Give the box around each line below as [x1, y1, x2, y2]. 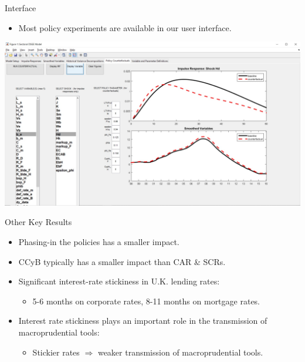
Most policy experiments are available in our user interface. [18, 21, 232, 33]
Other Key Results [5, 216, 72, 228]
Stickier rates [32, 346, 80, 358]
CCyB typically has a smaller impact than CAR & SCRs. [18, 255, 226, 267]
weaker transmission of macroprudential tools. [97, 346, 263, 358]
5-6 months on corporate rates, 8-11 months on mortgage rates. [32, 294, 260, 307]
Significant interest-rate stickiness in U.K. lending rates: [18, 275, 220, 287]
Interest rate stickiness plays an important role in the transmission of [18, 314, 267, 327]
